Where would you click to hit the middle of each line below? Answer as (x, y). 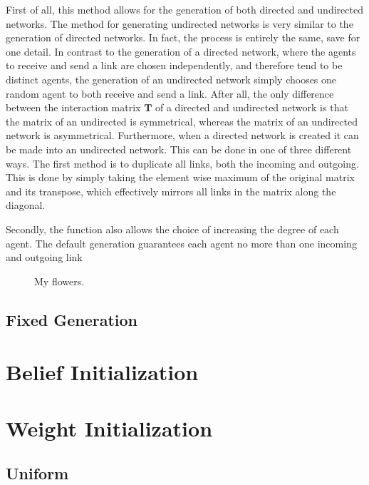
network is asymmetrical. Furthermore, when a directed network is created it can (182, 135)
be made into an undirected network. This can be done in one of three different (179, 149)
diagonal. (26, 205)
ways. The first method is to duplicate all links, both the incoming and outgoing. (182, 163)
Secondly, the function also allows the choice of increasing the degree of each (172, 229)
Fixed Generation (72, 319)
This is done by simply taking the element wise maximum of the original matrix (180, 177)
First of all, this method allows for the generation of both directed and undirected (184, 9)
